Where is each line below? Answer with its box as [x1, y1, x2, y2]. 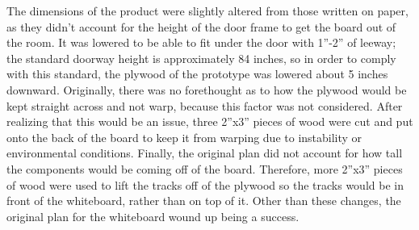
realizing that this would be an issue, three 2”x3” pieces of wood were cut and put [6, 113, 413, 130]
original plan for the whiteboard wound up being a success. [6, 207, 300, 224]
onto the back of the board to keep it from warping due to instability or [6, 128, 362, 145]
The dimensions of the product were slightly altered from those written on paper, [6, 2, 409, 19]
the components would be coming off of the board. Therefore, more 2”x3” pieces [6, 160, 403, 177]
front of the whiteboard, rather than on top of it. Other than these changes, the [6, 192, 401, 209]
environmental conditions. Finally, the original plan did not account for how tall [6, 144, 403, 161]
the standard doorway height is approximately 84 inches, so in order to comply [6, 49, 396, 66]
